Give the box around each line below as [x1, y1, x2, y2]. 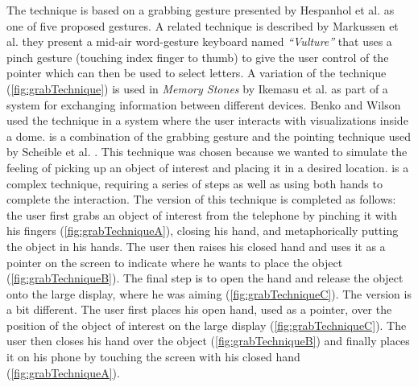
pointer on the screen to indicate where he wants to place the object [6, 253, 343, 270]
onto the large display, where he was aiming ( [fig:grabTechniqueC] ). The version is [6, 285, 412, 302]
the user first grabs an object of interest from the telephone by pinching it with [6, 206, 398, 223]
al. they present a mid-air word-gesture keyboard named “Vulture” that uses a [6, 33, 392, 50]
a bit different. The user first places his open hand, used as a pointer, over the [6, 301, 392, 318]
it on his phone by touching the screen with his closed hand [6, 348, 300, 365]
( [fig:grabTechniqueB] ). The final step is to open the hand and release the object [6, 270, 404, 286]
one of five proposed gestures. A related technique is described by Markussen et [6, 17, 399, 34]
